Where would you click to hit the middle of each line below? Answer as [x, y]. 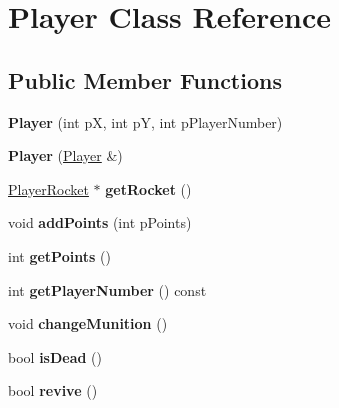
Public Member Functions [145, 79]
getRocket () [148, 188]
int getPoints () [59, 255]
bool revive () [53, 390]
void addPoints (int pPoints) [100, 222]
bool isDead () [55, 356]
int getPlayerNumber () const [107, 289]
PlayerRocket [48, 188]
